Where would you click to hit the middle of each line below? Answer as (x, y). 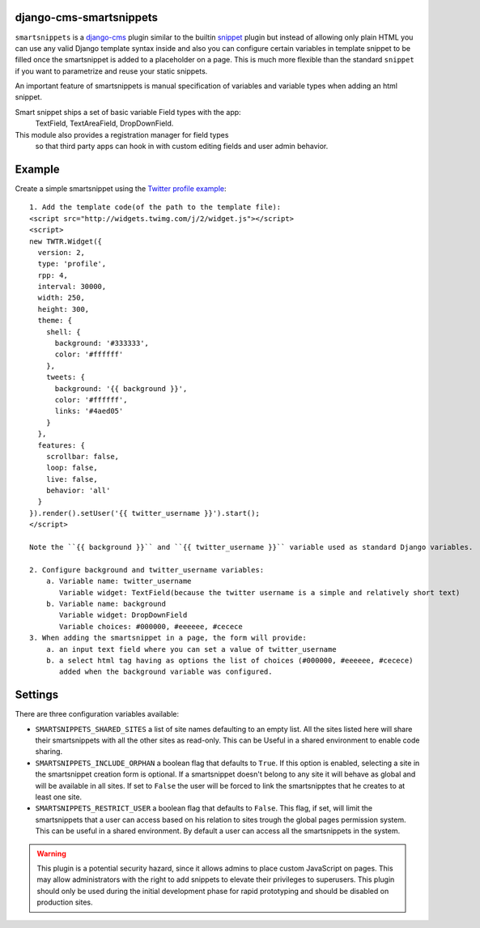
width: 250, (61, 298)
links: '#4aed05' (89, 411)
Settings (37, 695)
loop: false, (72, 468)
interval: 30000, (72, 287)
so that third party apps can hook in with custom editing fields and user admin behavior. (182, 147)
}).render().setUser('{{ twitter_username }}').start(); (145, 513)
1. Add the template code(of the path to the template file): (155, 207)
